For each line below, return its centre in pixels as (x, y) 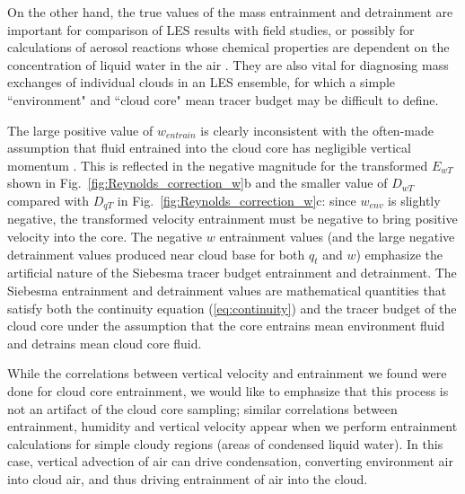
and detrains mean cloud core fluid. (105, 343)
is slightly (414, 200)
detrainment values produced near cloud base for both (156, 254)
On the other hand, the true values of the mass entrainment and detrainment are (230, 12)
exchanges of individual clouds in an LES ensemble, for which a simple (202, 82)
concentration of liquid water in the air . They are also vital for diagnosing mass (228, 64)
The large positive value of (80, 130)
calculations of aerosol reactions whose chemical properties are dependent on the (228, 47)
